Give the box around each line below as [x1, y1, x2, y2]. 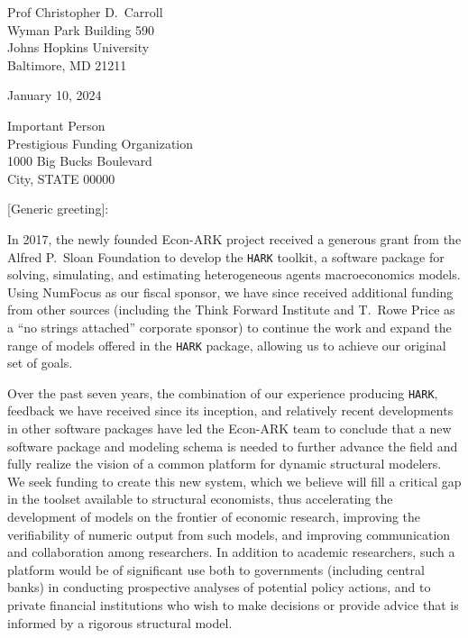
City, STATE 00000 [7, 169, 115, 187]
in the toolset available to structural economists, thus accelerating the [7, 489, 393, 508]
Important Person [7, 115, 106, 134]
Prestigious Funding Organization [7, 133, 194, 152]
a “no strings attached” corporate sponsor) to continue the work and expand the [7, 317, 452, 336]
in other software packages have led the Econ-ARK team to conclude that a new [7, 419, 452, 438]
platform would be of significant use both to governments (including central [7, 560, 425, 579]
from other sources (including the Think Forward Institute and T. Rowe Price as [7, 300, 455, 319]
